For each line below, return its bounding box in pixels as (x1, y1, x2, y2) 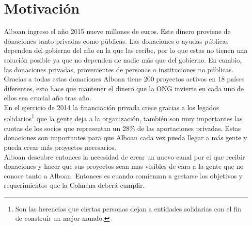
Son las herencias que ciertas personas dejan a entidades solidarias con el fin (15, 203, 241, 213)
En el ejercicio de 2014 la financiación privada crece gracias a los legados (4, 102, 219, 112)
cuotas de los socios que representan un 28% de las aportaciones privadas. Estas (4, 123, 241, 133)
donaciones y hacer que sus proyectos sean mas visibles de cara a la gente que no (4, 161, 244, 171)
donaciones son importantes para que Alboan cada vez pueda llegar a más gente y (4, 132, 247, 143)
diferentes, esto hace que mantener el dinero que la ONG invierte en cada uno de (4, 83, 244, 93)
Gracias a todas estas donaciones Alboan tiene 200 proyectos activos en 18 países (4, 74, 245, 84)
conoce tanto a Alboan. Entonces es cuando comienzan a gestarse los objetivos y (4, 170, 243, 180)
